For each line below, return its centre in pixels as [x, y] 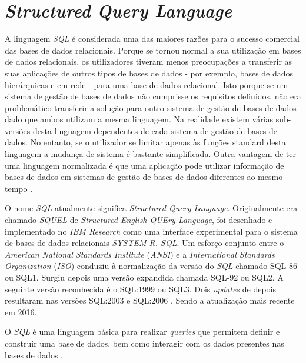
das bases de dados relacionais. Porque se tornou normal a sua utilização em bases [153, 50]
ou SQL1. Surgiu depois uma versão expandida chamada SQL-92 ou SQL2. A [144, 277]
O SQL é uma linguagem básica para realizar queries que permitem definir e [142, 332]
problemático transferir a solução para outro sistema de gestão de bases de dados [151, 107]
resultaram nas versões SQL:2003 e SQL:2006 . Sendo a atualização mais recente [150, 300]
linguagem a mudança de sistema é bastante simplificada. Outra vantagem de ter [151, 154]
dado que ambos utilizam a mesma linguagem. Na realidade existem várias [139, 119]
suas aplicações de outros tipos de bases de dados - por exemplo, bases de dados [149, 73]
